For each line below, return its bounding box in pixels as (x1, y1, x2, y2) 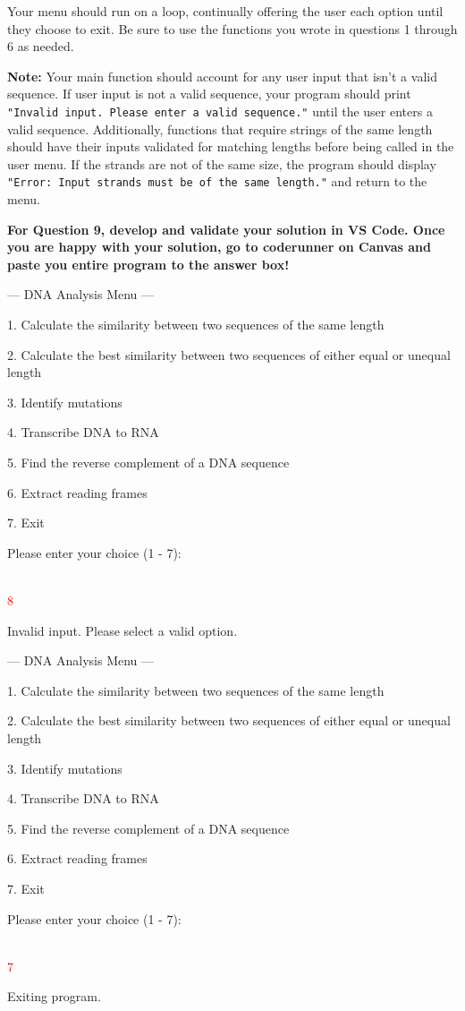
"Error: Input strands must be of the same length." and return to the (7, 172, 427, 191)
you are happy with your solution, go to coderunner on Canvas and (7, 237, 431, 256)
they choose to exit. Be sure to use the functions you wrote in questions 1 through (7, 19, 458, 38)
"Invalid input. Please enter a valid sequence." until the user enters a (7, 101, 433, 120)
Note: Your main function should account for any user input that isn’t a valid (7, 66, 437, 85)
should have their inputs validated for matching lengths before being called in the (7, 137, 454, 156)
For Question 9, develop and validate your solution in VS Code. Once (7, 219, 445, 238)
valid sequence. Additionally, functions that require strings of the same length (7, 119, 433, 138)
